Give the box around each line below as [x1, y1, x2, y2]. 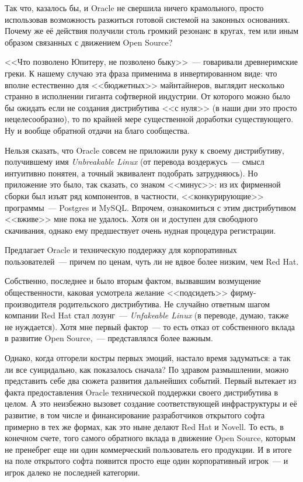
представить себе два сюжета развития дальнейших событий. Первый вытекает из [5, 374, 297, 387]
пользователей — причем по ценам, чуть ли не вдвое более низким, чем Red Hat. [5, 255, 299, 267]
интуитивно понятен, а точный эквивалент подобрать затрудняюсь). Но [5, 167, 258, 179]
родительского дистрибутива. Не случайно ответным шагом [58, 297, 270, 310]
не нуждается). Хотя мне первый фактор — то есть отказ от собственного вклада [5, 320, 295, 332]
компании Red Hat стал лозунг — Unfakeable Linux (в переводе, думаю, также [5, 309, 289, 321]
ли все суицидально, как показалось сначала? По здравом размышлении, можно [5, 363, 289, 375]
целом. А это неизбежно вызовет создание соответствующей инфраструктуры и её [5, 397, 297, 410]
